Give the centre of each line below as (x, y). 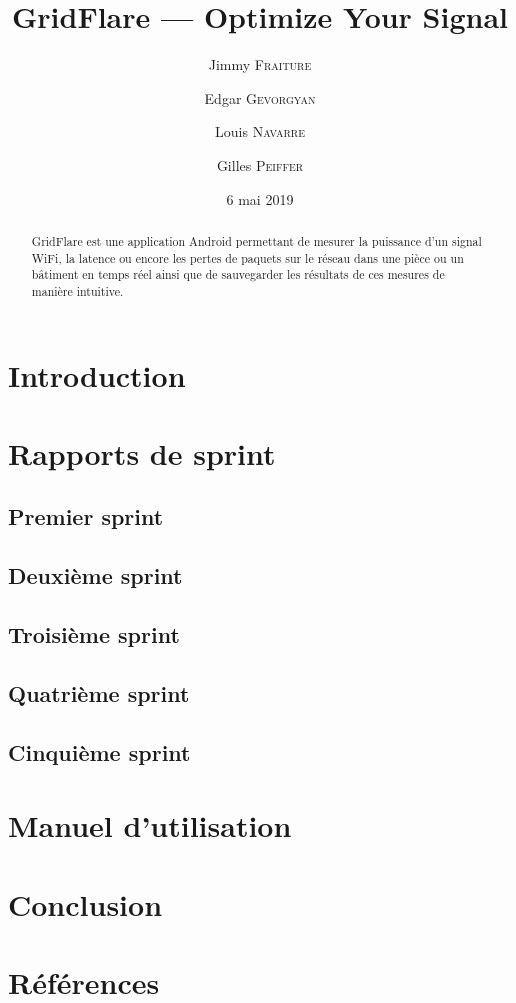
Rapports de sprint (142, 452)
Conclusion (85, 903)
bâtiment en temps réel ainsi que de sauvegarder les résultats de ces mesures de (238, 274)
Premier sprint (86, 516)
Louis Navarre (260, 131)
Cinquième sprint (99, 751)
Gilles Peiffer (260, 164)
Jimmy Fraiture (260, 64)
